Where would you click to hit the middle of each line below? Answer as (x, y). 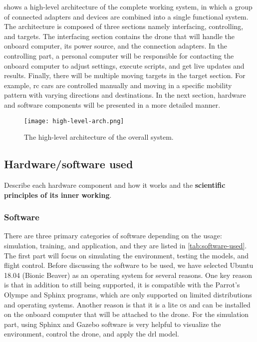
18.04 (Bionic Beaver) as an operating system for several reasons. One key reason (128, 275)
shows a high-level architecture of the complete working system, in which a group (128, 7)
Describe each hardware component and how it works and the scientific (115, 185)
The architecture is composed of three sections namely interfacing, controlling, (124, 26)
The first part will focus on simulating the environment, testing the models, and (127, 255)
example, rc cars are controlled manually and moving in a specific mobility (118, 85)
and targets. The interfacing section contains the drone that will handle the (119, 36)
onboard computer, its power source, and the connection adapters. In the (116, 46)
